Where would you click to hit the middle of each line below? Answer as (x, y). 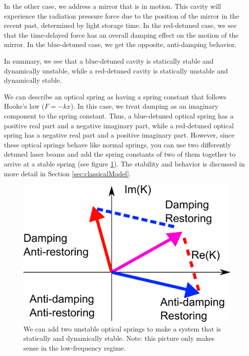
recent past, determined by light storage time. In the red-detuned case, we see (120, 25)
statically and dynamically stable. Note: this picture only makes (119, 338)
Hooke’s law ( (24, 106)
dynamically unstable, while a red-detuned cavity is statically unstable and (116, 70)
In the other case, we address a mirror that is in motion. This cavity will (113, 6)
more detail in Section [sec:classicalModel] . (68, 173)
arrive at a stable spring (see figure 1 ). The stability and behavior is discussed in (124, 163)
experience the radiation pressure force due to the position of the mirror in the (122, 15)
